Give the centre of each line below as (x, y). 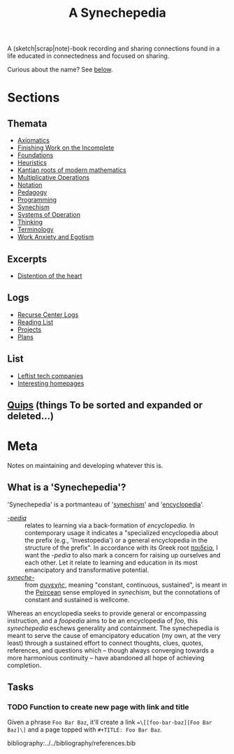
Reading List (35, 322)
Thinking (30, 222)
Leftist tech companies (50, 376)
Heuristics (32, 163)
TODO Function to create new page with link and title (98, 707)
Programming (37, 200)
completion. (24, 665)
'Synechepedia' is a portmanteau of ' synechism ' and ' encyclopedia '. (106, 504)
